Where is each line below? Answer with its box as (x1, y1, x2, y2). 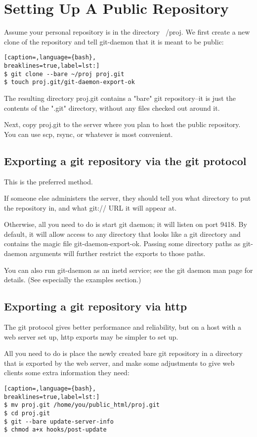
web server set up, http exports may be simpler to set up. (4, 331, 178, 342)
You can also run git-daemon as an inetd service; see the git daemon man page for (4, 264, 253, 275)
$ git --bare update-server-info (4, 418, 114, 425)
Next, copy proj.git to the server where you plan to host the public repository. (4, 119, 241, 130)
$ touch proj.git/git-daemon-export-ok (4, 79, 135, 86)
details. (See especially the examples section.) (4, 274, 141, 285)
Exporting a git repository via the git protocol (4, 153, 247, 168)
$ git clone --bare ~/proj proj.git (4, 70, 125, 78)
